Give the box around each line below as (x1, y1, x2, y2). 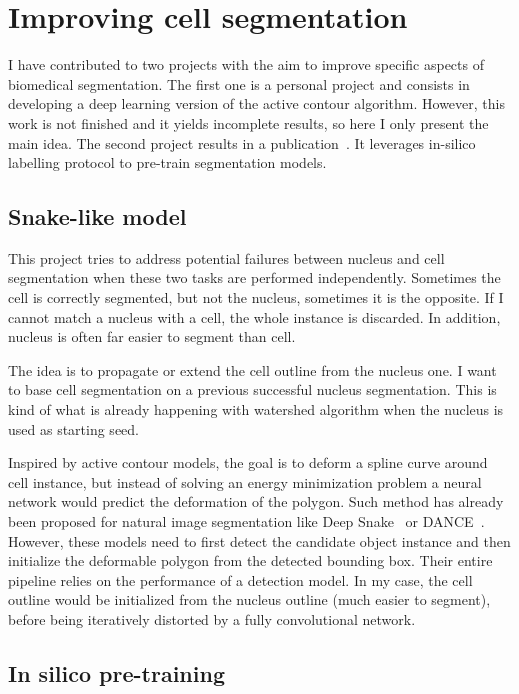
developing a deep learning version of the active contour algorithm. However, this (8, 93, 505, 114)
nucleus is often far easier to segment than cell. (8, 326, 296, 347)
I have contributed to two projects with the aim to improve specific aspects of (8, 54, 484, 75)
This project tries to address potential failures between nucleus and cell (8, 247, 445, 268)
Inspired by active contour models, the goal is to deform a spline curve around (8, 452, 488, 473)
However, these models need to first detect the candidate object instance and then (8, 530, 511, 551)
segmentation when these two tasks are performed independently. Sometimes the (8, 267, 501, 288)
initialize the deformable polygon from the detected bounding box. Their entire (8, 550, 493, 571)
